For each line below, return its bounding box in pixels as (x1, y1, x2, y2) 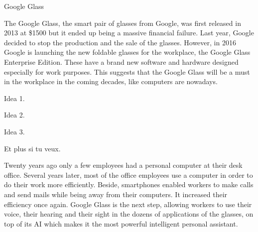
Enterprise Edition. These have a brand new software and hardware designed (4, 56, 239, 67)
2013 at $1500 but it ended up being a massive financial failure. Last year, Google (4, 27, 254, 38)
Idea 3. (4, 126, 25, 136)
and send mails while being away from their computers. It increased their (4, 189, 228, 199)
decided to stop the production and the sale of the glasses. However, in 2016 (4, 37, 236, 47)
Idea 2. (4, 110, 25, 120)
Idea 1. (4, 93, 25, 103)
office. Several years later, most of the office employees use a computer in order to (4, 169, 253, 180)
